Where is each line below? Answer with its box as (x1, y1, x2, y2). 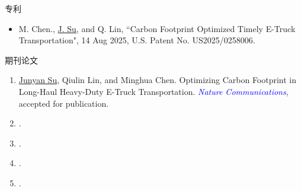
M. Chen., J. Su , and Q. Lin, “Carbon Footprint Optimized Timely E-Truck (18, 22, 296, 34)
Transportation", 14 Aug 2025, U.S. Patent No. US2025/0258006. (18, 34, 255, 46)
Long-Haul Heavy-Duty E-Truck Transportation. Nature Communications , (18, 85, 289, 97)
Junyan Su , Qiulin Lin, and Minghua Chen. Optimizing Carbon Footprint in (18, 74, 297, 86)
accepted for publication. (18, 97, 109, 109)
